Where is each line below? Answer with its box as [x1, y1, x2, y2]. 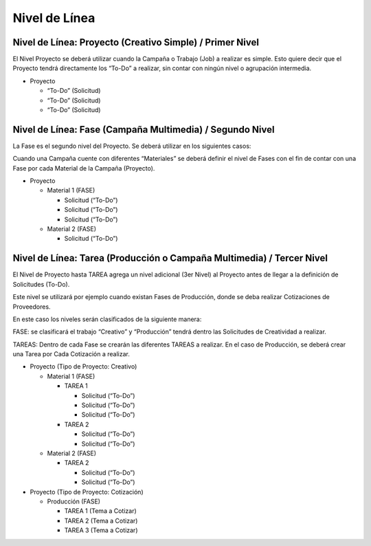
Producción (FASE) [47, 497, 101, 505]
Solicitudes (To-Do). [12, 280, 70, 288]
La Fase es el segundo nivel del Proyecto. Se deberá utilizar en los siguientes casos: [12, 142, 251, 150]
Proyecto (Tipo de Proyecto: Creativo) [30, 362, 137, 371]
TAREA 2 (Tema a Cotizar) [64, 516, 138, 525]
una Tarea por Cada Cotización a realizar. [12, 350, 130, 358]
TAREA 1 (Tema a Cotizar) [64, 507, 137, 515]
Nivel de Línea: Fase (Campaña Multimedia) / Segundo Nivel [12, 124, 275, 135]
